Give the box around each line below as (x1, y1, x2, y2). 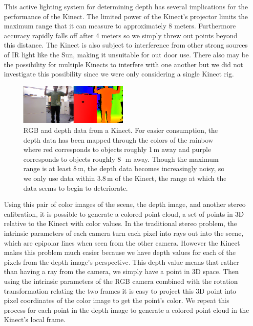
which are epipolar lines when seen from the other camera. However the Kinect (4, 237, 240, 248)
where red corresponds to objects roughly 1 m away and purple (23, 144, 211, 154)
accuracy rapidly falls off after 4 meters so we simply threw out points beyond (4, 30, 238, 40)
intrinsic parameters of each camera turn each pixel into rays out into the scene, (4, 227, 244, 238)
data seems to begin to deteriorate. (23, 182, 128, 193)
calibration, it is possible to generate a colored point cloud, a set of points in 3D (4, 208, 244, 219)
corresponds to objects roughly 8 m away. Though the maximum (23, 153, 219, 164)
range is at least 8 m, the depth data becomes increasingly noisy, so (23, 163, 225, 174)
